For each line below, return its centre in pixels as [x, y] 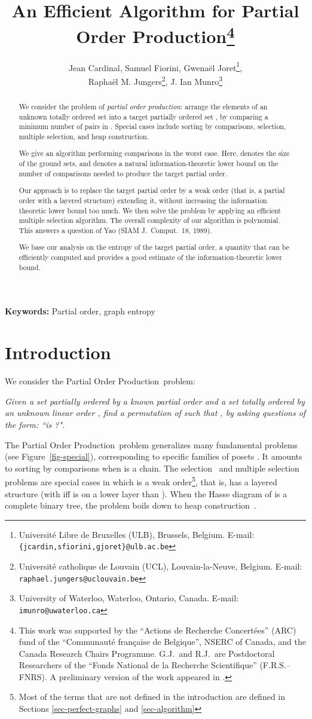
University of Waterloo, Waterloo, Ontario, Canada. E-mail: [129, 598]
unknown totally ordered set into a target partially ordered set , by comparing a [143, 116]
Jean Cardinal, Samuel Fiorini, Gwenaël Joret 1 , [155, 66]
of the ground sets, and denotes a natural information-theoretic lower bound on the [149, 163]
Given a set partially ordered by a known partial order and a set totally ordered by [155, 401]
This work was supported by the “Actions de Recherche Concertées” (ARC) [157, 630]
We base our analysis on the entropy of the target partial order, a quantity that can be [154, 247]
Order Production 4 [155, 35]
